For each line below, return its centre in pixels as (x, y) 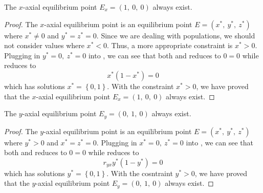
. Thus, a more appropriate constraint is (170, 45)
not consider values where (44, 45)
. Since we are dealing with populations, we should (176, 35)
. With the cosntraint (140, 173)
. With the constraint (140, 86)
